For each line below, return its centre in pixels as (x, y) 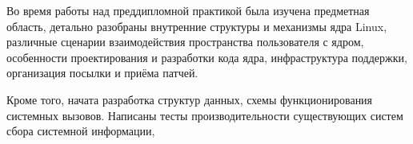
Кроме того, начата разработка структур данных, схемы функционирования (190, 99)
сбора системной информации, (81, 131)
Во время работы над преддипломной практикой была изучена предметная (188, 10)
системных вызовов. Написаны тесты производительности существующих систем (205, 115)
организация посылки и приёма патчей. (102, 73)
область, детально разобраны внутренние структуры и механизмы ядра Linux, (197, 26)
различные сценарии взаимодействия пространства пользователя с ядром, (185, 42)
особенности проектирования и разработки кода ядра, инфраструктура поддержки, (207, 57)
